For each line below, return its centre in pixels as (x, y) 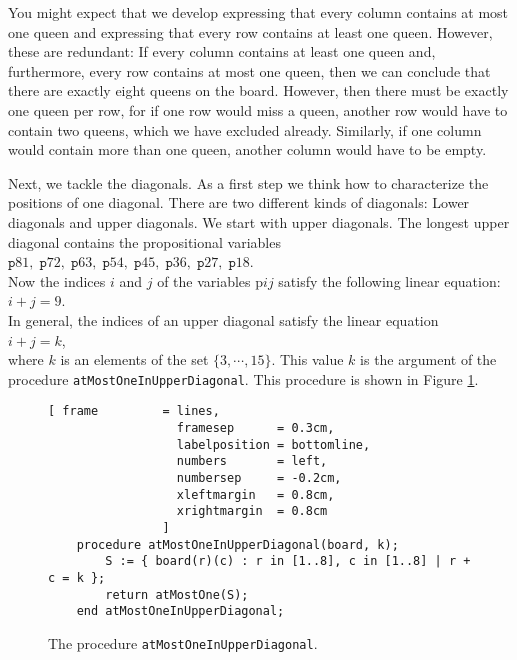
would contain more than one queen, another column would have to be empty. (247, 149)
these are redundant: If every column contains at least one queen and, (222, 51)
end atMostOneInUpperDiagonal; (180, 611)
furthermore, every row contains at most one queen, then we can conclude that (249, 70)
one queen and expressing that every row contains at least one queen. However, (250, 31)
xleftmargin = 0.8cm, (255, 494)
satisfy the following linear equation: (389, 280)
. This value (307, 359)
